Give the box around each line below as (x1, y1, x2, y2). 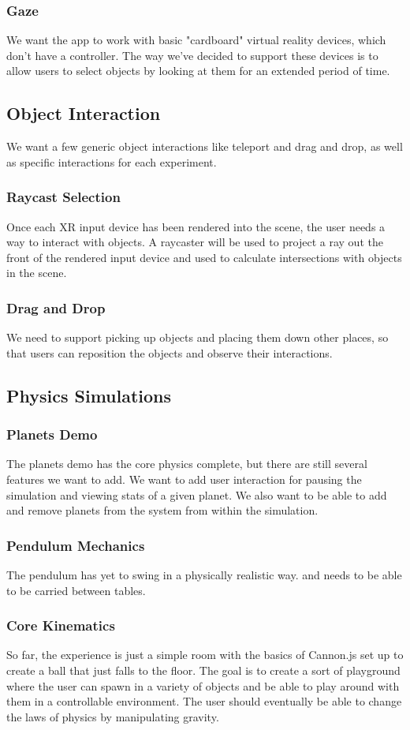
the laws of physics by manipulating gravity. (6, 708, 219, 724)
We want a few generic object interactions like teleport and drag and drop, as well (6, 138, 403, 155)
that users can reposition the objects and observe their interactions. (6, 344, 333, 361)
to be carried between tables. (6, 582, 146, 598)
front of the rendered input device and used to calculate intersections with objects (6, 249, 402, 265)
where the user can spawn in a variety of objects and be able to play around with (6, 677, 400, 694)
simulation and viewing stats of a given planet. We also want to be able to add (6, 486, 387, 503)
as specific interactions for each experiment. (6, 153, 217, 170)
